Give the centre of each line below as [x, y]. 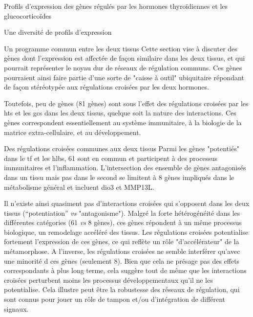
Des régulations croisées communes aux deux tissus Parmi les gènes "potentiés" [122, 148]
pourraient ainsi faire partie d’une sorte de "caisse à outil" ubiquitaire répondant [124, 77]
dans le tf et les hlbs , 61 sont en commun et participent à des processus [111, 158]
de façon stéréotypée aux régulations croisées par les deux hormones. [106, 87]
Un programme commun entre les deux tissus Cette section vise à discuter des [121, 48]
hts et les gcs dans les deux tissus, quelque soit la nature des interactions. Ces [120, 113]
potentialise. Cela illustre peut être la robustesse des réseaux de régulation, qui [122, 289]
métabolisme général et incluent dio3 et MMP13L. [79, 187]
